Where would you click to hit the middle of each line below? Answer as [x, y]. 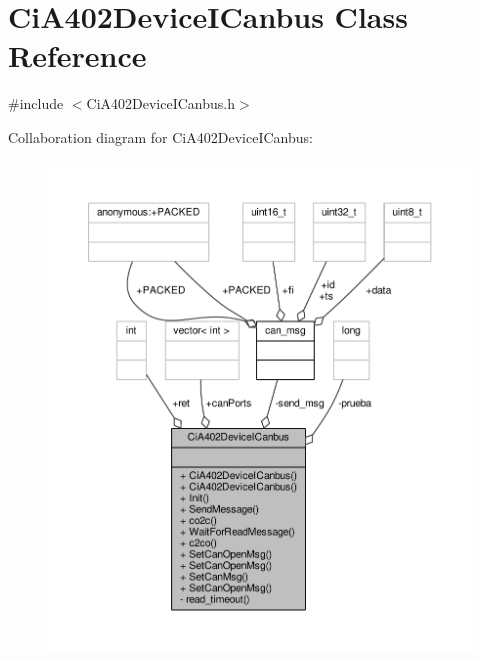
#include [36, 103]
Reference [77, 55]
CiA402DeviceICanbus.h [161, 103]
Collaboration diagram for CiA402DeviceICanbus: [160, 136]
